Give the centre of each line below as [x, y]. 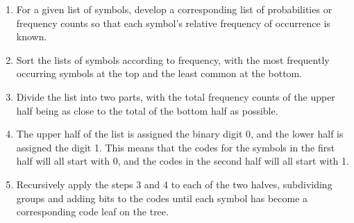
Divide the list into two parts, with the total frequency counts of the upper [176, 96]
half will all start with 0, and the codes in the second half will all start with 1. [183, 161]
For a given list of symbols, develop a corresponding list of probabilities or [174, 9]
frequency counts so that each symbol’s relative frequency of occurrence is [173, 23]
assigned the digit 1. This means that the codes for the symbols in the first [176, 147]
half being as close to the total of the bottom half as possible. [147, 110]
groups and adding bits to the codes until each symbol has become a [162, 198]
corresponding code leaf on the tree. [92, 212]
